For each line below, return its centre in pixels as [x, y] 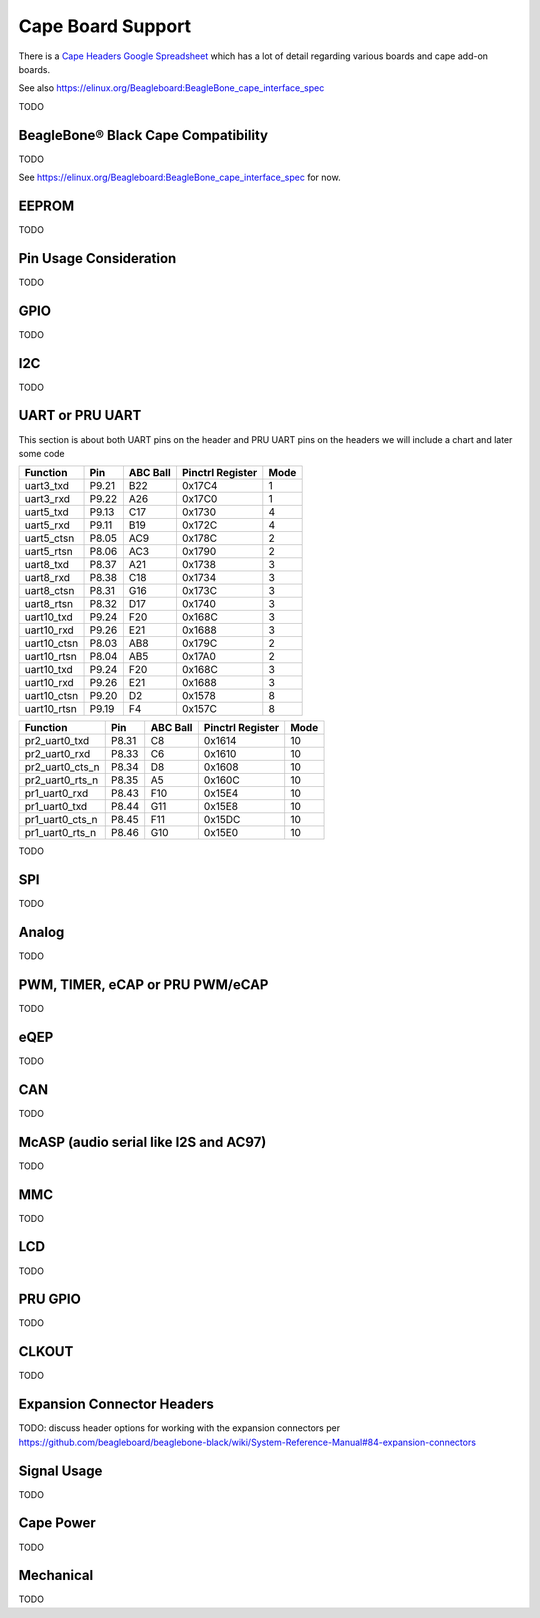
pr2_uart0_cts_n [62, 767]
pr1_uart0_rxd [56, 793]
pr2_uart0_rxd [57, 754]
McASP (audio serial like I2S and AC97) [142, 1141]
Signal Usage [60, 1470]
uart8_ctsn [49, 591]
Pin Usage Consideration [97, 258]
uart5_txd [46, 512]
